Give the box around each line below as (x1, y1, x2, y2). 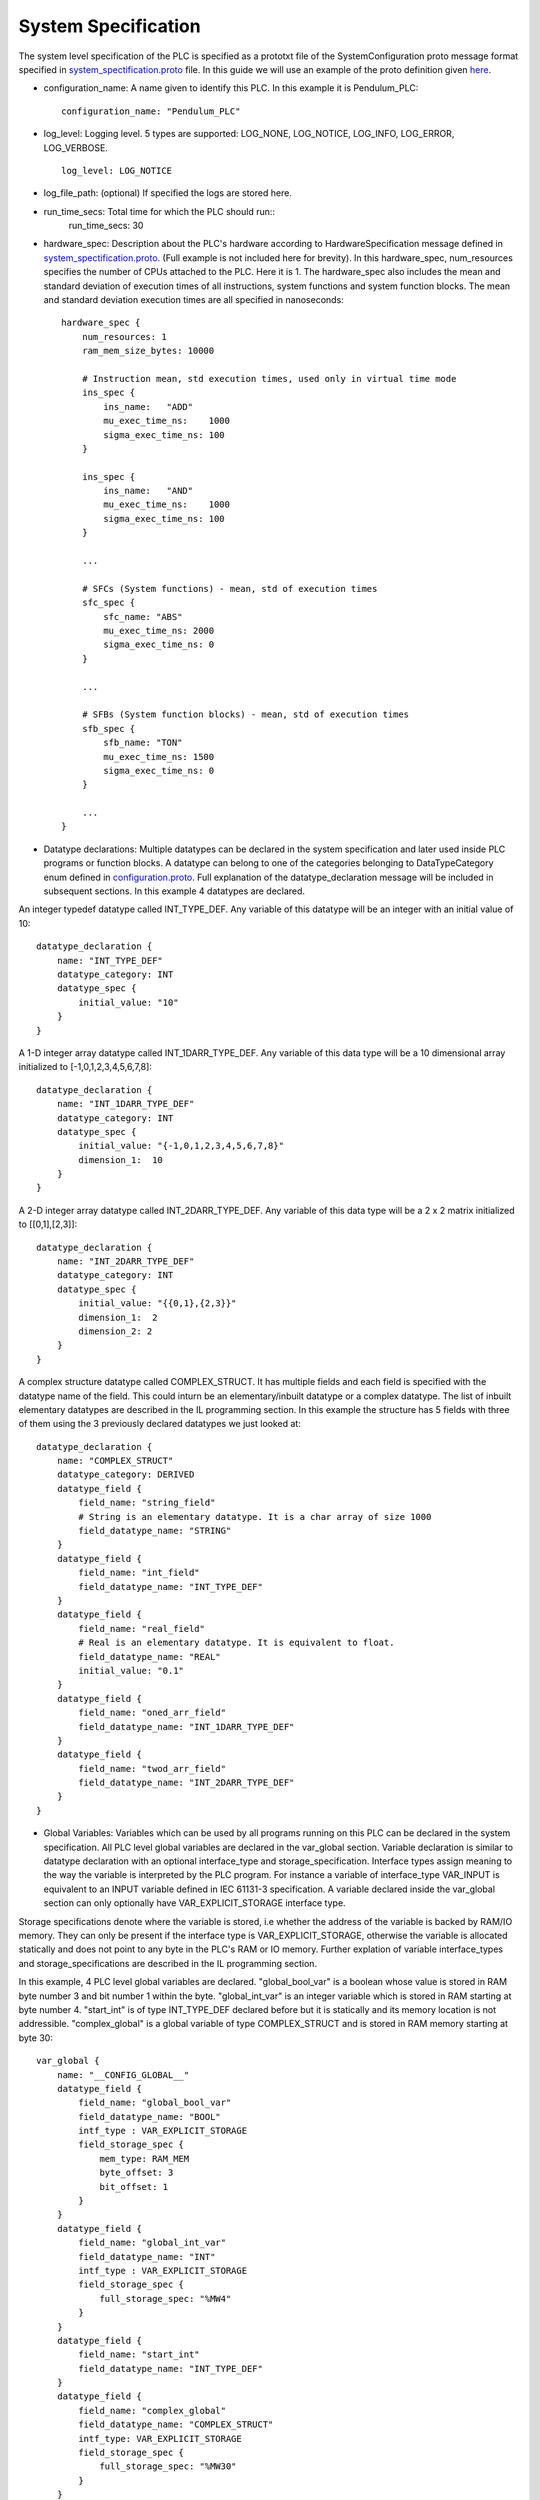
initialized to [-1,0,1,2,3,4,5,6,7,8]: (18, 1061, 152, 1073)
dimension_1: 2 (78, 1311, 158, 1323)
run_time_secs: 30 (68, 220, 144, 232)
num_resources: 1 (81, 331, 167, 342)
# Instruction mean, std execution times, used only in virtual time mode (81, 373, 457, 384)
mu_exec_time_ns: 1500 (103, 751, 215, 762)
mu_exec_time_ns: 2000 (103, 625, 215, 636)
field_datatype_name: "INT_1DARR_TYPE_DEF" (78, 1721, 295, 1732)
